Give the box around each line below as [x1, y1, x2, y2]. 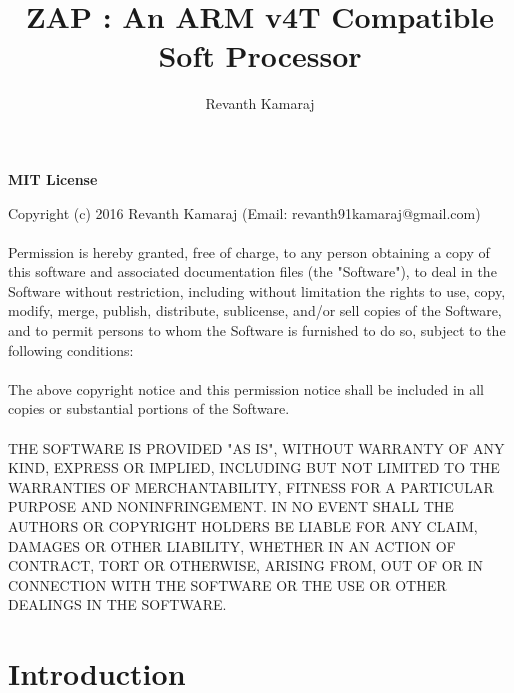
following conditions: [8, 339, 134, 360]
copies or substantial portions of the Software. [8, 398, 290, 419]
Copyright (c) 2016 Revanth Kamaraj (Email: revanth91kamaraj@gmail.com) [8, 202, 481, 223]
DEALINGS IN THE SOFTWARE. [8, 594, 227, 615]
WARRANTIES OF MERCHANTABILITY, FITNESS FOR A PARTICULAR [8, 476, 494, 497]
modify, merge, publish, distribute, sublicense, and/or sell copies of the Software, [8, 300, 502, 321]
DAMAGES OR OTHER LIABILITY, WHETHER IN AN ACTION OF [8, 535, 456, 556]
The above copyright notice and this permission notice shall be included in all [8, 378, 485, 399]
